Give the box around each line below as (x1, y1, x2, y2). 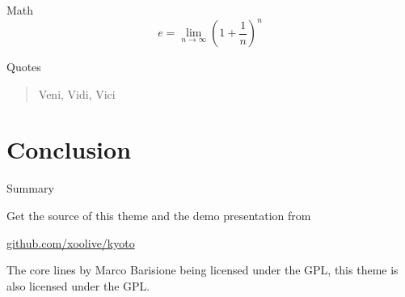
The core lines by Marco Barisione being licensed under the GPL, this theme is (6, 261, 399, 278)
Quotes (6, 58, 41, 75)
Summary (6, 180, 54, 197)
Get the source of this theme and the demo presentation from (6, 207, 311, 223)
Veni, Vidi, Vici (38, 85, 116, 102)
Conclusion (6, 133, 132, 166)
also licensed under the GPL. (6, 277, 150, 294)
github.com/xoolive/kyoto (6, 234, 135, 251)
